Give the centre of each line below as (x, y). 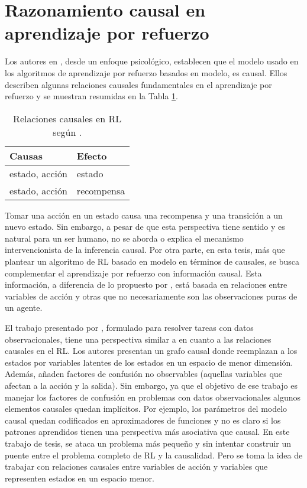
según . (67, 132)
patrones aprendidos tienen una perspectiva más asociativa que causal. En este (147, 432)
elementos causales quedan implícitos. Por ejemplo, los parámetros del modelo (146, 409)
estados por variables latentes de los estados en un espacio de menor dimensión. (149, 362)
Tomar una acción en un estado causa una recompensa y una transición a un (144, 215)
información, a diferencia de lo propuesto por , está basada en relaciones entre (146, 284)
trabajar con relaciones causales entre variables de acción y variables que (136, 466)
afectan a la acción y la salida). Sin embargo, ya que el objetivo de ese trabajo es (151, 385)
